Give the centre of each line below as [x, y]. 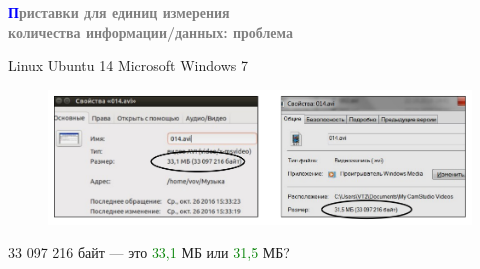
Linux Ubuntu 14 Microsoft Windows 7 [128, 65]
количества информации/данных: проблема [150, 31]
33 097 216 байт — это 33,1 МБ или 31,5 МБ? [149, 252]
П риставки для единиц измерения [119, 12]
